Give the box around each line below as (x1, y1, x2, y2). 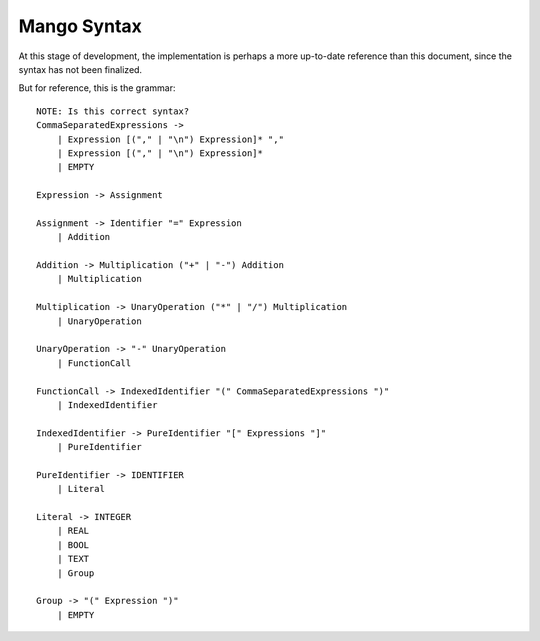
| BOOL (56, 539, 90, 550)
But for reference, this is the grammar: (18, 82, 176, 94)
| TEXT (56, 553, 90, 565)
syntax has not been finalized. (18, 63, 143, 75)
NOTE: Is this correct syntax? (36, 105, 190, 117)
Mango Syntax (18, 15, 142, 37)
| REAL (56, 525, 90, 537)
